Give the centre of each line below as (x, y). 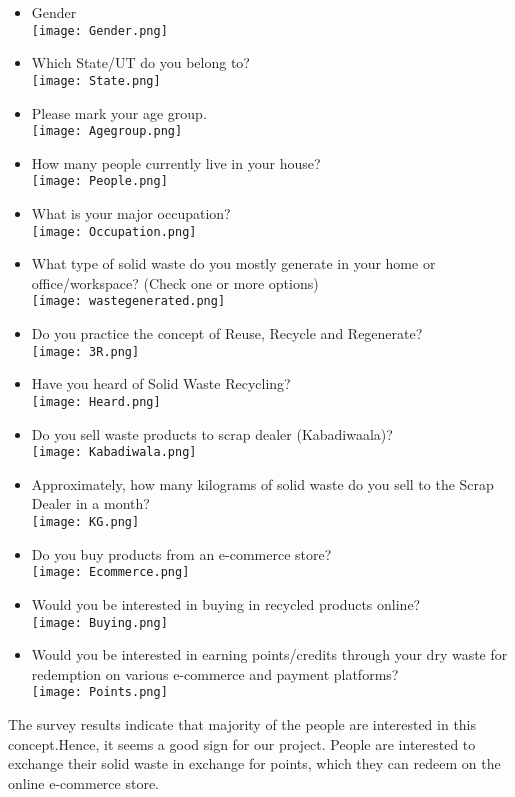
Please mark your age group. (119, 112)
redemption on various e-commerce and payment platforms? (215, 673)
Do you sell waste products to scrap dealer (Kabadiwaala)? (212, 433)
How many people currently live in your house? (176, 162)
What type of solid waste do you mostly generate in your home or (233, 263)
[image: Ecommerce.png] (110, 572)
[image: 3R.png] (85, 351)
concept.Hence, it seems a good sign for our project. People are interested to (242, 743)
